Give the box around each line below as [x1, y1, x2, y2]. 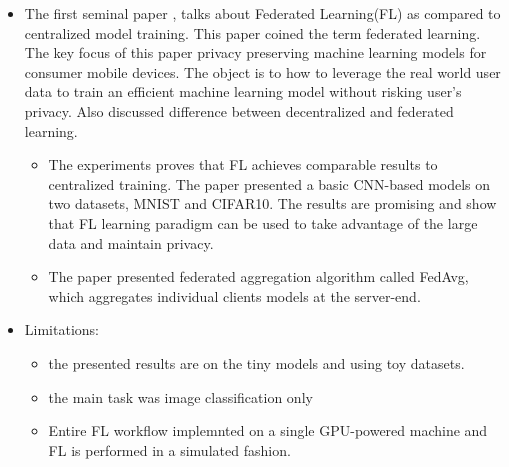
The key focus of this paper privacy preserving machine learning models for [24, 42, 487, 63]
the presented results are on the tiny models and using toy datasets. [48, 352, 465, 373]
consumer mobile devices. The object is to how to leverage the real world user [24, 61, 501, 82]
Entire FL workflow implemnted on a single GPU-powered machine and [48, 420, 488, 441]
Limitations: [24, 319, 99, 340]
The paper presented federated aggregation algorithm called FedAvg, [48, 266, 469, 287]
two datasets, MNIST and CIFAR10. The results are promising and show [48, 193, 497, 214]
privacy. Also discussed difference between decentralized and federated [24, 100, 454, 121]
